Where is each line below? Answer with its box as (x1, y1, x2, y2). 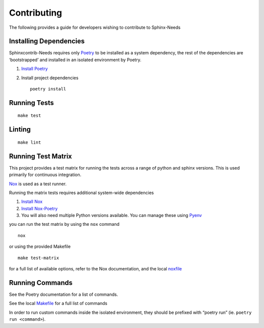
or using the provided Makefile (9, 243, 71, 249)
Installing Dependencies (9, 37, 85, 45)
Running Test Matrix (9, 152, 72, 160)
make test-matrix (18, 255, 59, 261)
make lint (18, 139, 41, 145)
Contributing (9, 7, 62, 18)
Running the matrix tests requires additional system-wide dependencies (9, 190, 154, 196)
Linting (9, 125, 31, 134)
